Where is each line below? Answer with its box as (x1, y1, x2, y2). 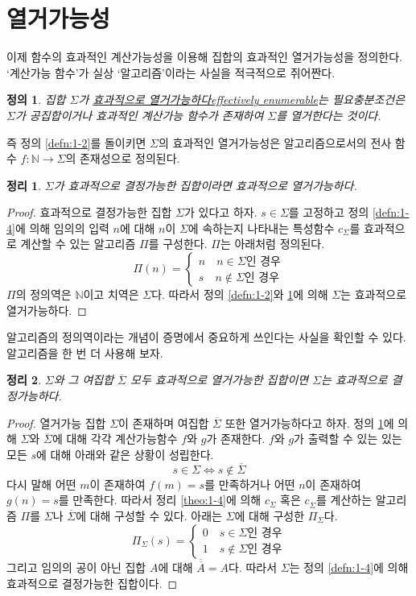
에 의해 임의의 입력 (14, 219, 109, 236)
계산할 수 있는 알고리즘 (20, 235, 136, 252)
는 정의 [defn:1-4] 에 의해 (289, 559, 409, 575)
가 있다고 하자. (184, 204, 257, 221)
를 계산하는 (316, 491, 373, 508)
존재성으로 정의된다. (79, 150, 180, 167)
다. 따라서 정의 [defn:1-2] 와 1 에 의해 (151, 286, 328, 303)
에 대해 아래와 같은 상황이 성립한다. (36, 445, 214, 462)
